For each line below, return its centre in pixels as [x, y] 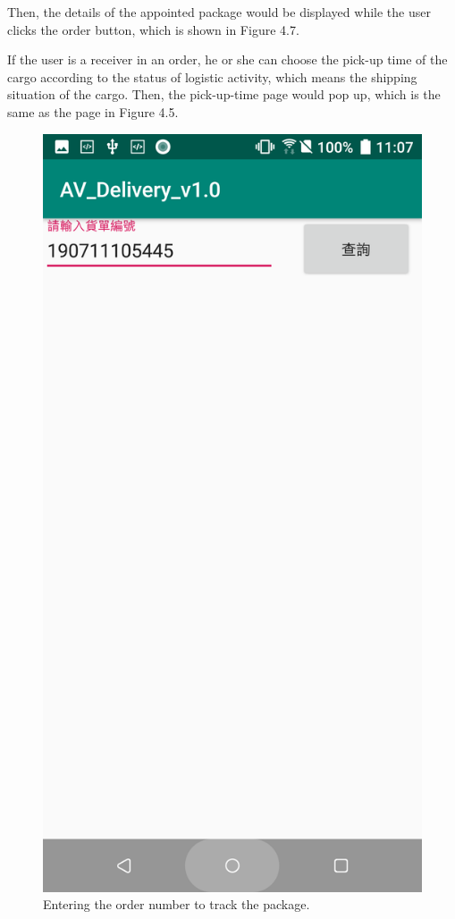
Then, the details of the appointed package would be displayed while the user [219, 12]
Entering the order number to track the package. [177, 904]
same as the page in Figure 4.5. [93, 111]
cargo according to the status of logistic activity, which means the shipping [212, 76]
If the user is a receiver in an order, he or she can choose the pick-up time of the [227, 59]
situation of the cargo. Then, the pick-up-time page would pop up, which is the [224, 94]
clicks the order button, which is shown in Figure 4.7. [153, 29]
